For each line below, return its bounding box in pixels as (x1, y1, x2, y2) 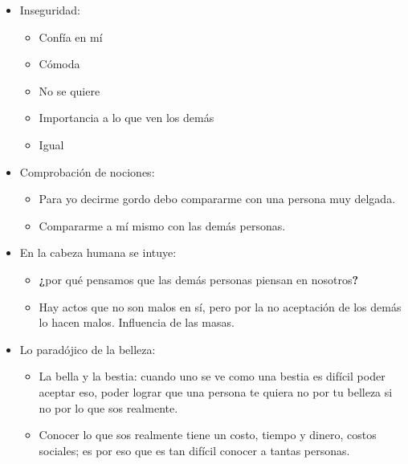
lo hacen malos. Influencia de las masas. (39, 314, 235, 331)
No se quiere (39, 82, 100, 99)
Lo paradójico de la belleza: (19, 340, 156, 357)
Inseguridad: (19, 2, 80, 18)
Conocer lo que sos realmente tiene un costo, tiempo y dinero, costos (39, 426, 377, 443)
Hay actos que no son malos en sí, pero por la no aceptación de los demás (39, 298, 402, 315)
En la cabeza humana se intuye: (19, 244, 177, 261)
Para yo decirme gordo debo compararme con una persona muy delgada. (39, 190, 396, 207)
